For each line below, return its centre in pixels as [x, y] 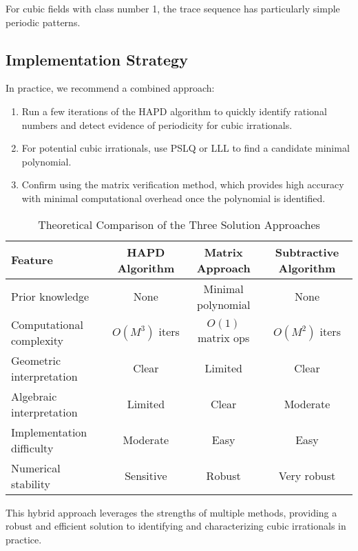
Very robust [307, 476]
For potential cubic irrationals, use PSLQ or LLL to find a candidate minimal [186, 148]
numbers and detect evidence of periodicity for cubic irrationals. [157, 124]
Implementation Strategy [97, 59]
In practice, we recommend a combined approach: [110, 88]
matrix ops [224, 338]
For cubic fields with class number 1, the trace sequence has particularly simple [173, 8]
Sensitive [146, 476]
